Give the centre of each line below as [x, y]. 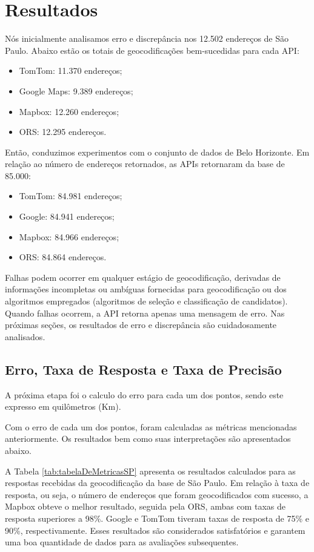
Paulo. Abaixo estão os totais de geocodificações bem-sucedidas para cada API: [152, 50]
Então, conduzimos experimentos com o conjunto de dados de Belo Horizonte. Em [157, 152]
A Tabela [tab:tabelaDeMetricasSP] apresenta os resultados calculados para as [150, 471]
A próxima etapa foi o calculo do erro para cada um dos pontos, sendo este [144, 394]
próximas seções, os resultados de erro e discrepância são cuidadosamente [141, 325]
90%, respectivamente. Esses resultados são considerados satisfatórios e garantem [155, 530]
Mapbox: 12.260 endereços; [69, 111]
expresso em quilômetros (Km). [63, 406]
